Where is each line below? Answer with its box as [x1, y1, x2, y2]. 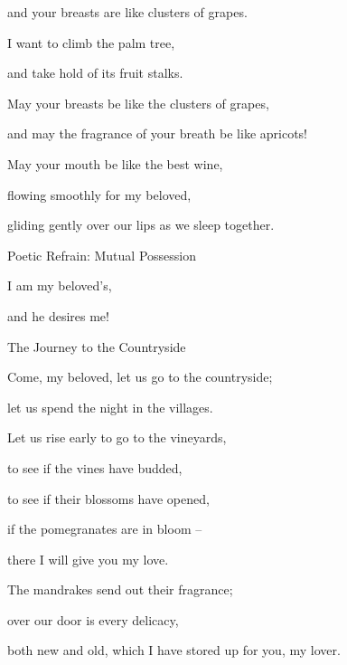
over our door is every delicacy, [7, 610, 179, 629]
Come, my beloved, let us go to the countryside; [7, 367, 273, 386]
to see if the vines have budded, [7, 458, 183, 477]
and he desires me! [7, 306, 109, 325]
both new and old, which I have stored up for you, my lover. [7, 641, 341, 660]
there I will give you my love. [7, 549, 169, 568]
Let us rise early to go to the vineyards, [7, 428, 227, 447]
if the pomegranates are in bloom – [7, 519, 202, 538]
